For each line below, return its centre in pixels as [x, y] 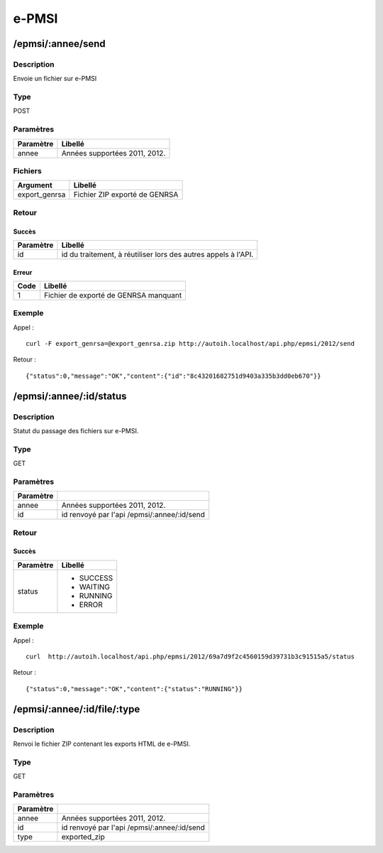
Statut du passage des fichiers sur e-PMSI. [76, 430]
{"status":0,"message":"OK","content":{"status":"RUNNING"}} [134, 689]
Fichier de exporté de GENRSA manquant [113, 295]
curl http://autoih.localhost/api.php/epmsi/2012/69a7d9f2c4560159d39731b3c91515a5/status [190, 656]
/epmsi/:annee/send [59, 44]
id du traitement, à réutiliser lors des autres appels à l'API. [157, 254]
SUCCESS [96, 577]
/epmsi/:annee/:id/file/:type [77, 709]
